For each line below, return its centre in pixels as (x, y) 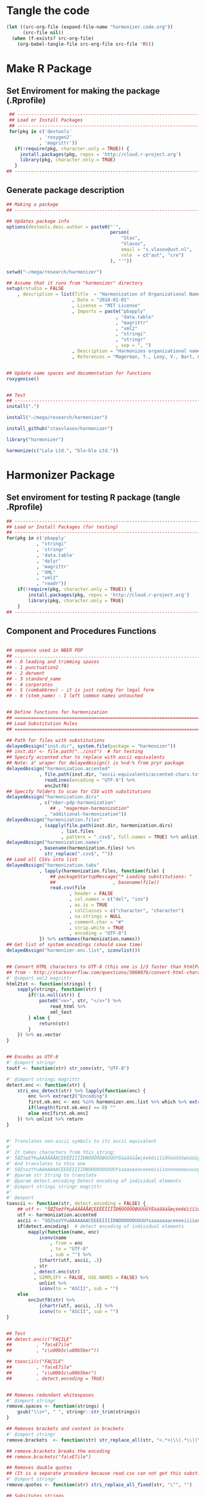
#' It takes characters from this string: (61, 1153)
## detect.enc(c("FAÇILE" (39, 1339)
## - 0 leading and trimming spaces (53, 662)
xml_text (61, 1012)
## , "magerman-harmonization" (90, 809)
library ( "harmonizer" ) (35, 439)
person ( (120, 233)
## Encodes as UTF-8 (33, 1057)
